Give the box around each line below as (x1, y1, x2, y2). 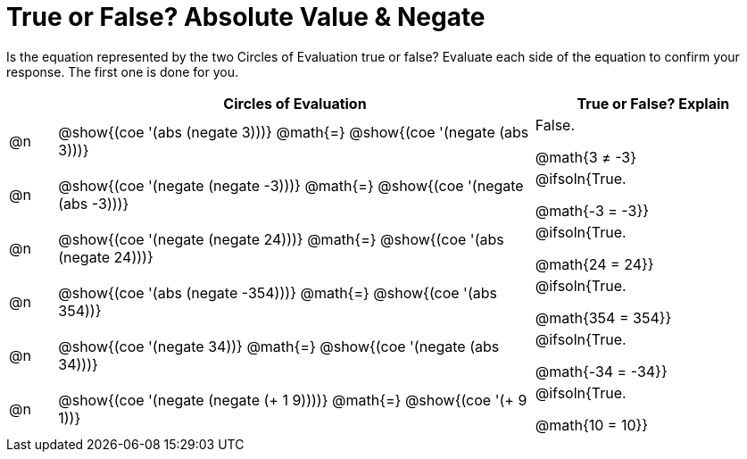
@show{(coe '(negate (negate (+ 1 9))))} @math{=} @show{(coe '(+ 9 (58, 390, 527, 409)
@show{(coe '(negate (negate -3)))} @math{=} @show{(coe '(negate (58, 176, 524, 195)
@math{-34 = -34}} (535, 362, 668, 380)
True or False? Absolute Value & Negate (6, 2, 486, 32)
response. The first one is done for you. (6, 63, 239, 79)
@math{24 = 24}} (535, 255, 654, 273)
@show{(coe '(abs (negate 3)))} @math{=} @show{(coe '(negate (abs (58, 122, 529, 141)
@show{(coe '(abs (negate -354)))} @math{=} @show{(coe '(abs (58, 283, 497, 302)
